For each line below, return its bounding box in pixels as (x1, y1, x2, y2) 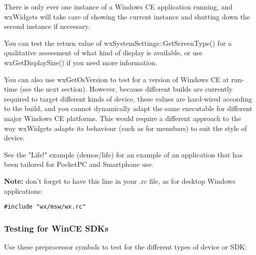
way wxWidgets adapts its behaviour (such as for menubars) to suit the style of (4, 123, 247, 133)
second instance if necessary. (4, 21, 90, 31)
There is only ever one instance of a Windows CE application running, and (4, 1, 233, 11)
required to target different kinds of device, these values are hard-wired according (4, 93, 252, 104)
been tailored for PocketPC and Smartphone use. (4, 159, 154, 169)
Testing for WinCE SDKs (4, 222, 109, 234)
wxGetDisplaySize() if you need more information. (4, 57, 157, 67)
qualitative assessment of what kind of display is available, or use (4, 47, 203, 58)
